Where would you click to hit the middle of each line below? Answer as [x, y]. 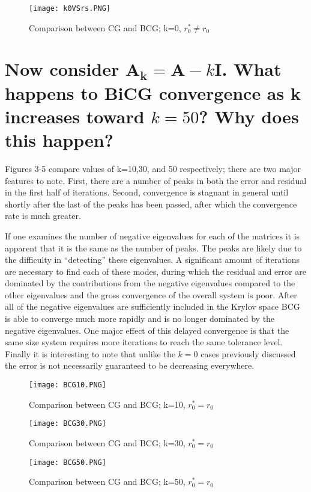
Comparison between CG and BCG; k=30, [107, 442]
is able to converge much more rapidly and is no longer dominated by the [140, 318]
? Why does [249, 116]
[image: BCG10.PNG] [68, 385]
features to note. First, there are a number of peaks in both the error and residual [156, 180]
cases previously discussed [248, 353]
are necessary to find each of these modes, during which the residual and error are [155, 271]
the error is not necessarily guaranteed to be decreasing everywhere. [130, 365]
